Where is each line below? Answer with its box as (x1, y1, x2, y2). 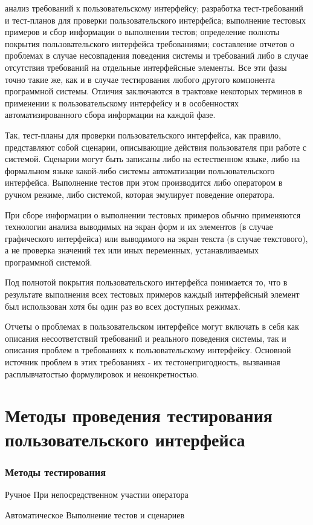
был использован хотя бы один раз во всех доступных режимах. (5, 299, 240, 312)
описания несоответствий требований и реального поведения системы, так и (5, 331, 286, 344)
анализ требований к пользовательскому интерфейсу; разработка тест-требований (5, 2, 303, 14)
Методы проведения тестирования (5, 403, 273, 428)
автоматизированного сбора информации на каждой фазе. (5, 108, 216, 121)
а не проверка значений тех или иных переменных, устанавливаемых (5, 244, 259, 256)
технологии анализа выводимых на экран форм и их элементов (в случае (5, 220, 273, 233)
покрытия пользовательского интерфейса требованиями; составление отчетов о (5, 37, 294, 50)
